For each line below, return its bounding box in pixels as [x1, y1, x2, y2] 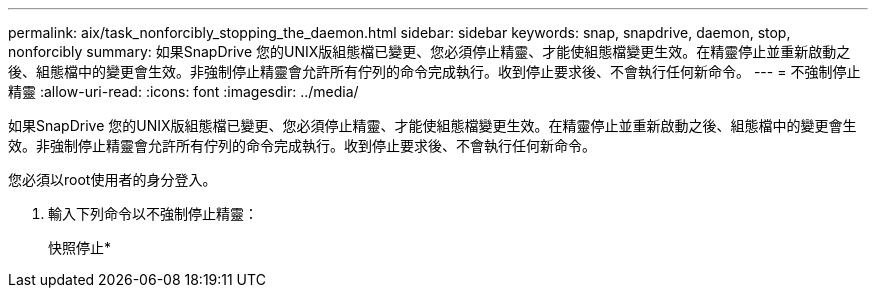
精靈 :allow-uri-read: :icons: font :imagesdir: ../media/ [8, 83, 359, 100]
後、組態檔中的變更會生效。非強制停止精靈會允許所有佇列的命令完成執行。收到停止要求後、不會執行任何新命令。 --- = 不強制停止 [8, 63, 861, 80]
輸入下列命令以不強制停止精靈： [48, 205, 258, 222]
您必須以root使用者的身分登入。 [8, 171, 217, 188]
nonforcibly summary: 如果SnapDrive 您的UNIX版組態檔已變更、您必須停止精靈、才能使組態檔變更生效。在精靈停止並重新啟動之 [8, 43, 851, 60]
